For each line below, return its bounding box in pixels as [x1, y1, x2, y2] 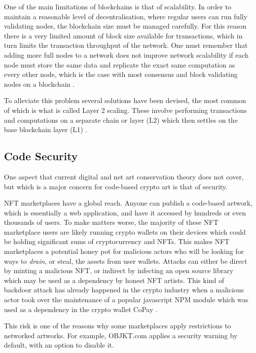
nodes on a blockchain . [4, 78, 75, 89]
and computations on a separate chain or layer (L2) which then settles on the [4, 114, 238, 125]
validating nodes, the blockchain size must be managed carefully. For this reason [4, 21, 247, 31]
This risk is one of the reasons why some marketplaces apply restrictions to [4, 320, 231, 331]
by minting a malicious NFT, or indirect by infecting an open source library [4, 265, 233, 276]
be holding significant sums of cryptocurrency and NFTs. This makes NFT [4, 236, 230, 247]
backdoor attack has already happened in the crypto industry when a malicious [4, 284, 244, 295]
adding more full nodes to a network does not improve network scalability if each [4, 49, 249, 60]
